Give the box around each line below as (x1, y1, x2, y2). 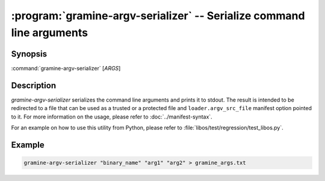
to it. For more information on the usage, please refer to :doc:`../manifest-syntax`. (11, 113, 213, 120)
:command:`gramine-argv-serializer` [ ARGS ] (11, 64, 121, 72)
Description (11, 80, 57, 90)
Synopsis (11, 49, 48, 59)
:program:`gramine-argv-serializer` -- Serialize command (11, 9, 305, 22)
